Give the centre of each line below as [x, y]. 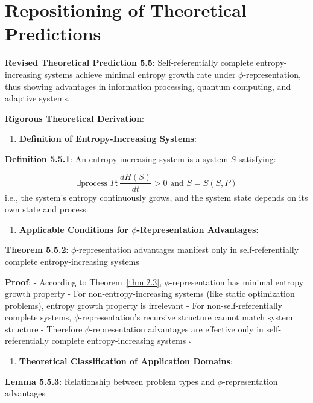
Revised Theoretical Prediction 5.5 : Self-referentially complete [129, 62]
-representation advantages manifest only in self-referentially [188, 249]
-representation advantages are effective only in [177, 328]
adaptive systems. [37, 98]
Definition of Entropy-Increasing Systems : [108, 138]
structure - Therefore [44, 328]
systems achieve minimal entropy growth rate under [140, 74]
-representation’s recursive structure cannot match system [186, 317]
